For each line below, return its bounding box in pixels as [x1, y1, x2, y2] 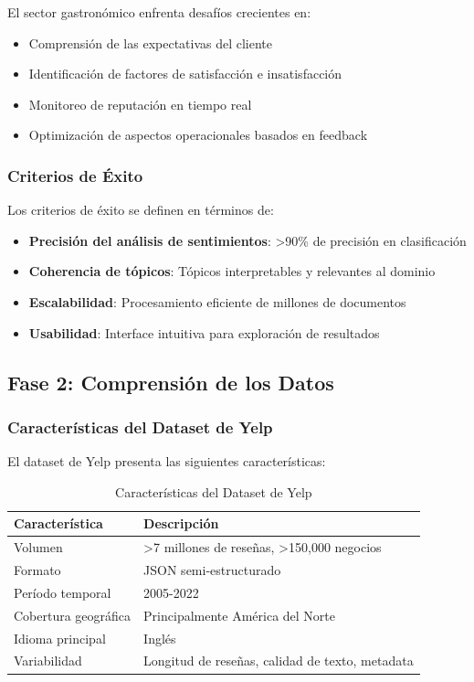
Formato [14, 560, 61, 580]
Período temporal [14, 582, 111, 602]
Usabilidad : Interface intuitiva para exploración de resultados [28, 323, 380, 342]
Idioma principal [14, 628, 106, 647]
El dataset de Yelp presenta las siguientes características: [7, 452, 326, 471]
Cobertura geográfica [14, 605, 132, 624]
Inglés [143, 628, 176, 647]
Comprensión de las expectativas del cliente [28, 33, 273, 52]
